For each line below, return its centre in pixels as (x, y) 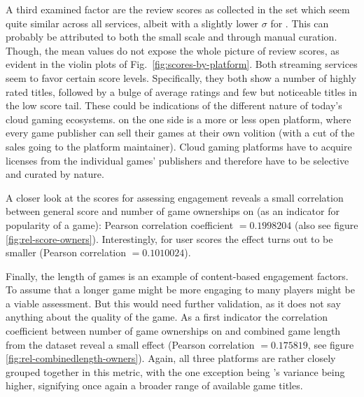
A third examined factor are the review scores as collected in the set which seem (178, 9)
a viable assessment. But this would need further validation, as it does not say (173, 303)
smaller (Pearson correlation (66, 252)
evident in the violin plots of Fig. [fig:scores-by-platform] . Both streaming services (182, 64)
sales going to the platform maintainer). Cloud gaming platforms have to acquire (179, 146)
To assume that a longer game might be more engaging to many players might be (180, 290)
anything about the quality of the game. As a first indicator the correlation (167, 317)
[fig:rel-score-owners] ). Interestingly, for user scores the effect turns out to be (169, 238)
